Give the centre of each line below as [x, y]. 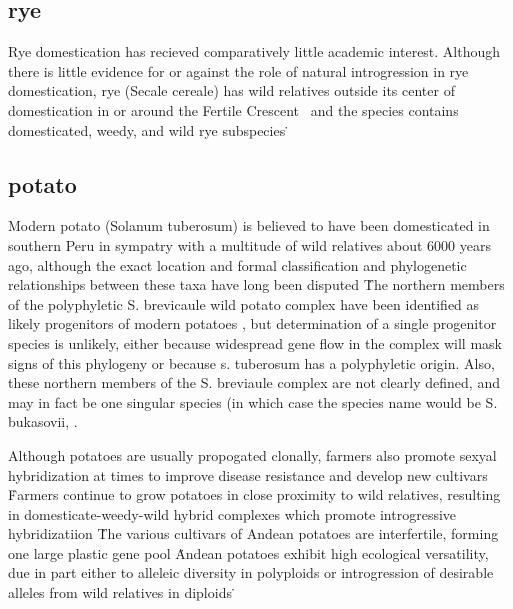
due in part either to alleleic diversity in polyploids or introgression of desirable [251, 572]
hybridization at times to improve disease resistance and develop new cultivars [248, 474]
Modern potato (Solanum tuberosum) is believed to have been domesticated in [249, 225]
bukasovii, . [43, 421]
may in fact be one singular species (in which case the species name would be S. [253, 401]
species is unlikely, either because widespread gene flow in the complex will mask [255, 342]
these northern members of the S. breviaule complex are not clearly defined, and [254, 382]
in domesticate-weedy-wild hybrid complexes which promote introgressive [232, 513]
